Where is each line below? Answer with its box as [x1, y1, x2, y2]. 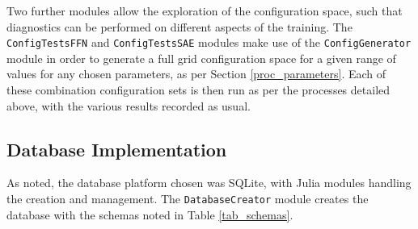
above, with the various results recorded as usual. [6, 97, 251, 114]
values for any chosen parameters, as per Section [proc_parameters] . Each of [6, 65, 386, 82]
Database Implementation [6, 136, 227, 161]
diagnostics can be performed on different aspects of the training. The [6, 18, 353, 35]
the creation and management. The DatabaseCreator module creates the [6, 190, 369, 207]
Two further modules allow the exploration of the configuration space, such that [6, 2, 403, 19]
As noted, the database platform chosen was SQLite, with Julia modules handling [6, 174, 412, 191]
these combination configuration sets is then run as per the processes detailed [6, 81, 391, 98]
